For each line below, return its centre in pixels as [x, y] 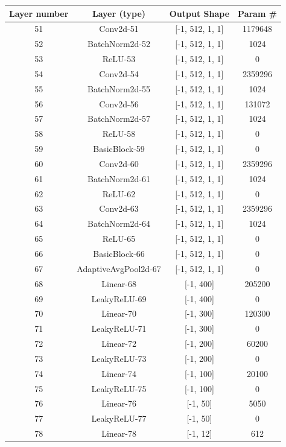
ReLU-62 [119, 193]
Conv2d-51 [119, 29]
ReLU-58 [119, 134]
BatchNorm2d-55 [119, 88]
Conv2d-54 [119, 73]
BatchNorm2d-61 [119, 178]
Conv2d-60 [119, 163]
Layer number [39, 13]
